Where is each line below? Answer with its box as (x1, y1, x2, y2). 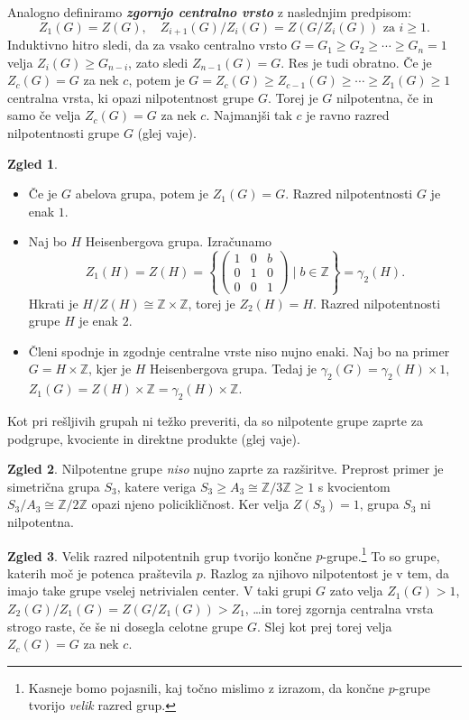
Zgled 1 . (7, 153, 59, 172)
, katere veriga (116, 476, 197, 495)
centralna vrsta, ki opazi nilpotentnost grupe (7, 88, 254, 106)
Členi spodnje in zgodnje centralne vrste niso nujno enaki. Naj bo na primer (28, 341, 450, 360)
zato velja (329, 581, 383, 600)
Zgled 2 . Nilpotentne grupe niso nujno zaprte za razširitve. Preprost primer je (7, 459, 444, 478)
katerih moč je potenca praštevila (7, 563, 193, 582)
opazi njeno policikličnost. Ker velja (91, 494, 290, 513)
